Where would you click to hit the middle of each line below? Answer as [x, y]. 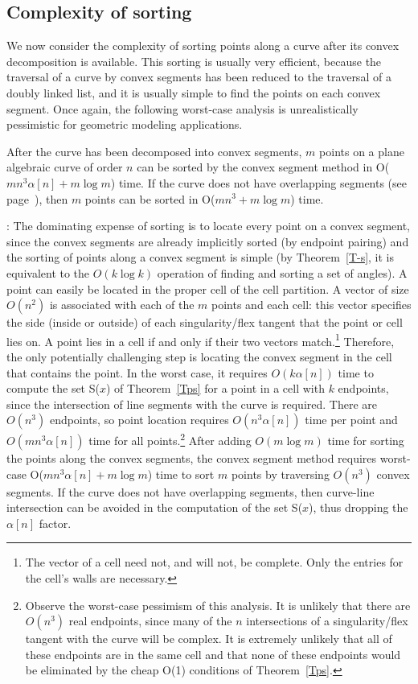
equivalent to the [48, 272]
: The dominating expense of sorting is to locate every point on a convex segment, [209, 226]
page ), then [37, 198]
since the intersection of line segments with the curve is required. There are [192, 404]
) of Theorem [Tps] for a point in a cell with [215, 388]
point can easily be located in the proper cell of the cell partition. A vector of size [208, 288]
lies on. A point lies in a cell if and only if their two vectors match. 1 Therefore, [201, 340]
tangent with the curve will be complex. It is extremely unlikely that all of [209, 639]
